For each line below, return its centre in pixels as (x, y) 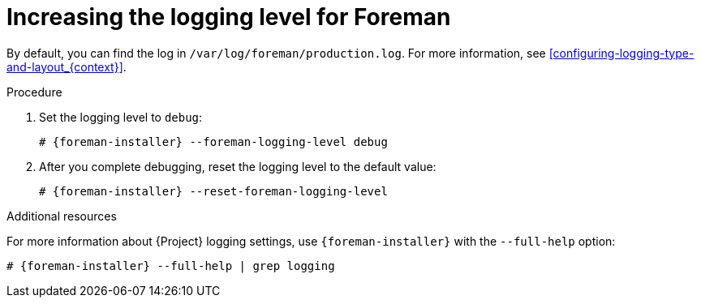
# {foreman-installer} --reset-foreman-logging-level (213, 191)
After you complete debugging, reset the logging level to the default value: (238, 166)
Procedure (34, 92)
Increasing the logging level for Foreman (229, 17)
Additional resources (62, 216)
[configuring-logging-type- (621, 53)
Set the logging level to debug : (121, 117)
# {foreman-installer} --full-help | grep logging (171, 265)
